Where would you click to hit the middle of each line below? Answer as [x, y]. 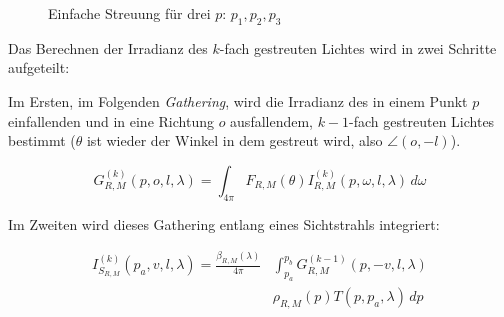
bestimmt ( [42, 140]
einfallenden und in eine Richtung [111, 120]
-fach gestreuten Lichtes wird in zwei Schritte [358, 47]
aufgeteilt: [39, 67]
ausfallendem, [272, 120]
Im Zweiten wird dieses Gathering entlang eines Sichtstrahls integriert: [224, 223]
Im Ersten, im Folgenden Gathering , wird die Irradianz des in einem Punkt [238, 100]
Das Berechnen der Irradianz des [108, 47]
